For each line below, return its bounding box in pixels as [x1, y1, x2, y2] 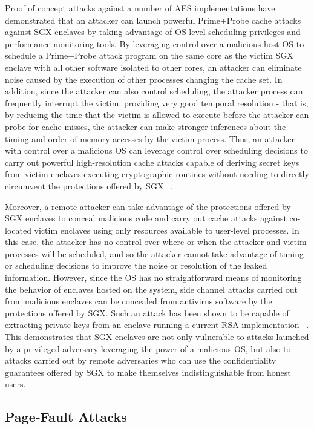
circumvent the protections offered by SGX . [5, 179, 173, 192]
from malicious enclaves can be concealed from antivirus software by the [5, 295, 272, 307]
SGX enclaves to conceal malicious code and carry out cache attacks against [5, 212, 287, 224]
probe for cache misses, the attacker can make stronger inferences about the [5, 120, 286, 133]
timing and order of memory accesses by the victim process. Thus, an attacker [5, 132, 295, 145]
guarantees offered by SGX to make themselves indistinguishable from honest [5, 365, 291, 378]
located [5, 223, 31, 236]
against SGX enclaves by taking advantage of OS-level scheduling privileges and [5, 25, 301, 38]
